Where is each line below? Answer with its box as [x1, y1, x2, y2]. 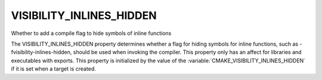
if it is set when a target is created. [11, 65, 97, 72]
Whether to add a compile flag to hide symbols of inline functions [11, 30, 172, 37]
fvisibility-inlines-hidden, [11, 49, 72, 56]
